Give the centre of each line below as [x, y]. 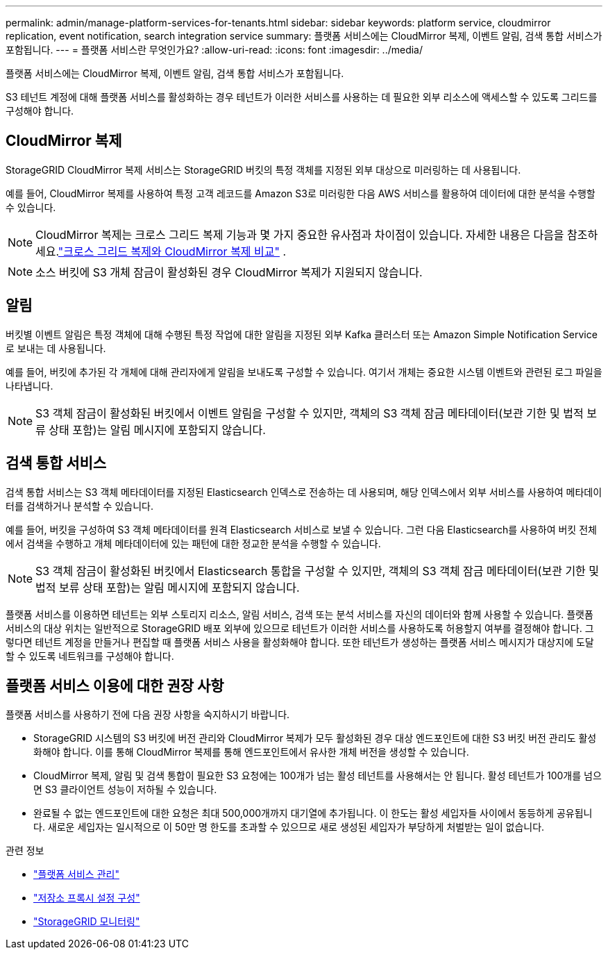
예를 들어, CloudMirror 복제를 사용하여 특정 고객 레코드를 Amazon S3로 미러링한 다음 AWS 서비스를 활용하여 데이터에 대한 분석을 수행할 [301, 193]
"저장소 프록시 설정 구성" [87, 898]
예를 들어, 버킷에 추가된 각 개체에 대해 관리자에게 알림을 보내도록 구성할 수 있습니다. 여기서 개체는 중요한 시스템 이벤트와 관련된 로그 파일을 [304, 372]
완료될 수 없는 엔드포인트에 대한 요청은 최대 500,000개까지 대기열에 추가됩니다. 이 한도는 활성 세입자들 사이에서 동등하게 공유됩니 [313, 813]
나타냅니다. [29, 385]
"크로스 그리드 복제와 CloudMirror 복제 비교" [169, 251]
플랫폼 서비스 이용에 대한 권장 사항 [115, 686]
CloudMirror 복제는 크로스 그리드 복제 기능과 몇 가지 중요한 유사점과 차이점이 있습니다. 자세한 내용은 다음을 [300, 234]
